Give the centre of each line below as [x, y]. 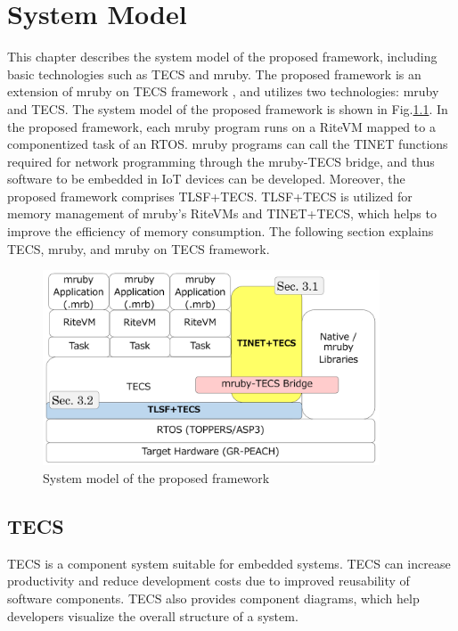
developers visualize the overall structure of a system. [153, 615]
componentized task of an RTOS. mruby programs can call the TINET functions [228, 144]
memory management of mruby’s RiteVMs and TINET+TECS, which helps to [222, 213]
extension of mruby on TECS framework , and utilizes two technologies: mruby [223, 91]
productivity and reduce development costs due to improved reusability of [209, 581]
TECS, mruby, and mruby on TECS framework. [139, 248]
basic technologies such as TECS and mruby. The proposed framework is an [214, 74]
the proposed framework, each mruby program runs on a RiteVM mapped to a [221, 126]
